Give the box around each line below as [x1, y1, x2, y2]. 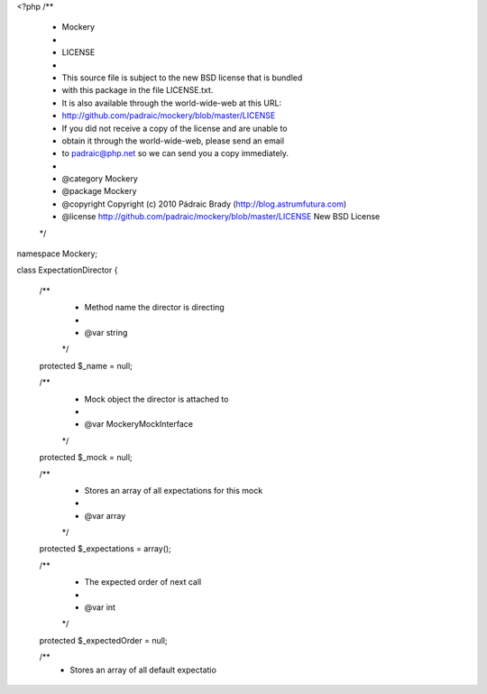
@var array [84, 510, 126, 521]
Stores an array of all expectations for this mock [84, 485, 263, 495]
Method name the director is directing [84, 302, 225, 313]
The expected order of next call [84, 577, 202, 588]
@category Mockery [61, 173, 139, 184]
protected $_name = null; [39, 360, 133, 371]
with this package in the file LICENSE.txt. [61, 85, 214, 96]
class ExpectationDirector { [16, 264, 118, 275]
